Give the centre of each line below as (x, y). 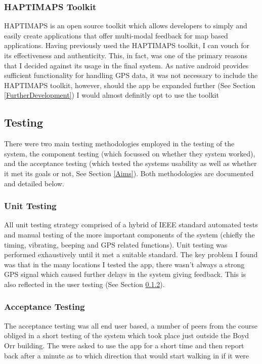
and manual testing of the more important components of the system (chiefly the (129, 234)
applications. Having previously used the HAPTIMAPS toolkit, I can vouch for (127, 45)
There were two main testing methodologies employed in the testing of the (119, 144)
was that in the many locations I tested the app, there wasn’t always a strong (124, 264)
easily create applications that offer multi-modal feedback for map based (116, 35)
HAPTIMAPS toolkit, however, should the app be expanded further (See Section (130, 85)
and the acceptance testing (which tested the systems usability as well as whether (130, 163)
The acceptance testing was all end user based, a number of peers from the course (131, 325)
